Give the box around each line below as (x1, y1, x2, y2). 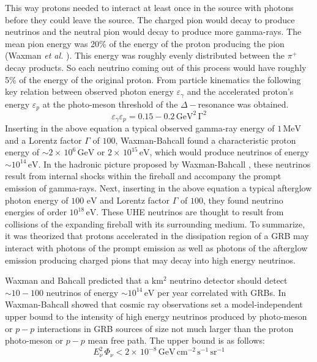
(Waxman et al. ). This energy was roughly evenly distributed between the (5, 49, 285, 62)
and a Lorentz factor (5, 133, 82, 146)
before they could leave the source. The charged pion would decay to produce (5, 13, 295, 26)
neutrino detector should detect (170, 274, 288, 287)
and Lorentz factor (100, 193, 170, 206)
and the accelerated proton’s (187, 85, 294, 98)
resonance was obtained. (198, 97, 289, 110)
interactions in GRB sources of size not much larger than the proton (37, 322, 294, 334)
